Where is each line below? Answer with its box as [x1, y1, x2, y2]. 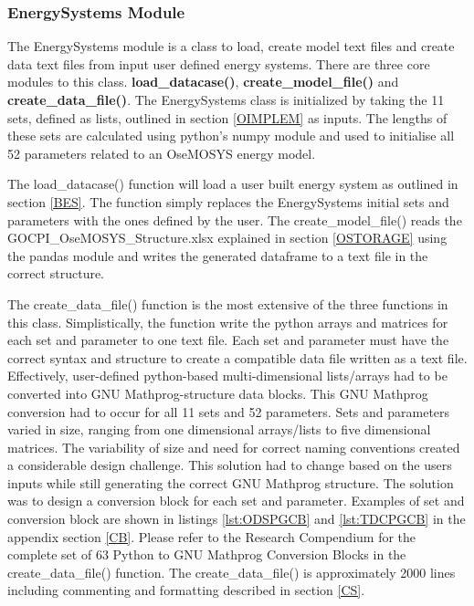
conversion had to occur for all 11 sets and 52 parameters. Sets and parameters [7, 402, 450, 421]
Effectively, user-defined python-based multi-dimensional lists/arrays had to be [7, 366, 448, 385]
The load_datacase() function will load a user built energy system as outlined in [7, 174, 458, 193]
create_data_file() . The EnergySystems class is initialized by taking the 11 [7, 90, 445, 109]
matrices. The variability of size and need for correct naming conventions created [7, 437, 460, 456]
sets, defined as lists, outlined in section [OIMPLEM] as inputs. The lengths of [7, 108, 448, 127]
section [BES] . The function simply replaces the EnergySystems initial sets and [7, 192, 449, 211]
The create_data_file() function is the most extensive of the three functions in [7, 294, 448, 313]
